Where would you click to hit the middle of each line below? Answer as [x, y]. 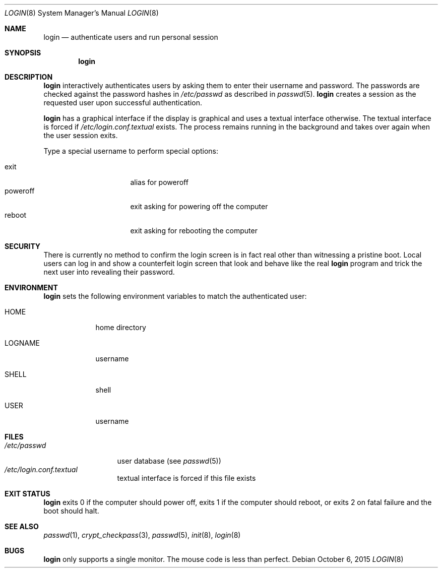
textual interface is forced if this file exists [186, 478]
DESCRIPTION [29, 77]
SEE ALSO [22, 526]
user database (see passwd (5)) [169, 461]
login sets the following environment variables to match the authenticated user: [175, 296]
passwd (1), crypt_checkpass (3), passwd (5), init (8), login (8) [142, 535]
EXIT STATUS [27, 494]
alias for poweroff [159, 182]
